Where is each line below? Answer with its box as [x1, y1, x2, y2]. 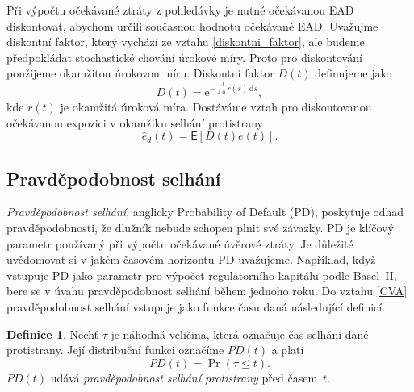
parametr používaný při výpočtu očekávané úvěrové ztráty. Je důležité [6, 235, 353, 252]
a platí [271, 341, 304, 358]
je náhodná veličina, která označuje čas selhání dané [111, 325, 369, 342]
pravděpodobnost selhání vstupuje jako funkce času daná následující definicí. [6, 298, 386, 315]
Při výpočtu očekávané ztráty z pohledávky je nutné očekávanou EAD [6, 2, 354, 18]
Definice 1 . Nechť [6, 325, 98, 342]
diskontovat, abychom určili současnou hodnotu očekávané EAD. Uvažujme [6, 17, 378, 34]
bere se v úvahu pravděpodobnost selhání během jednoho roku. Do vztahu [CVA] [6, 282, 408, 299]
